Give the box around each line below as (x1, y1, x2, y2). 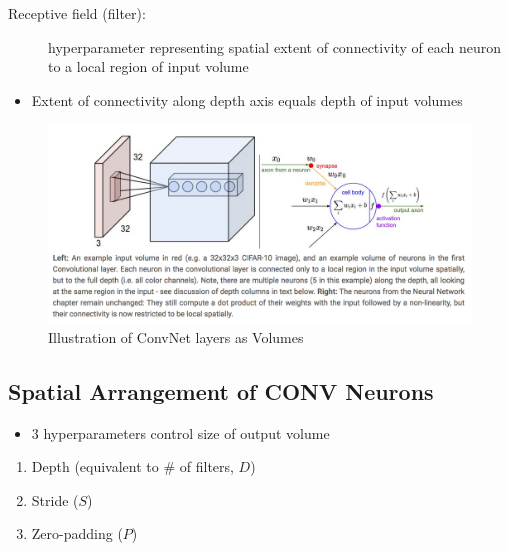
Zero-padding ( (31, 523, 123, 544)
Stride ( (31, 489, 79, 510)
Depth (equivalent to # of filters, (31, 456, 234, 477)
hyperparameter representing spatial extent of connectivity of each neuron (48, 36, 502, 57)
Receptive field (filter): (8, 3, 146, 23)
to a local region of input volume (48, 56, 249, 77)
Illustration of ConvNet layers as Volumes (48, 326, 304, 347)
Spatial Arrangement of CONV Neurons (8, 375, 434, 406)
